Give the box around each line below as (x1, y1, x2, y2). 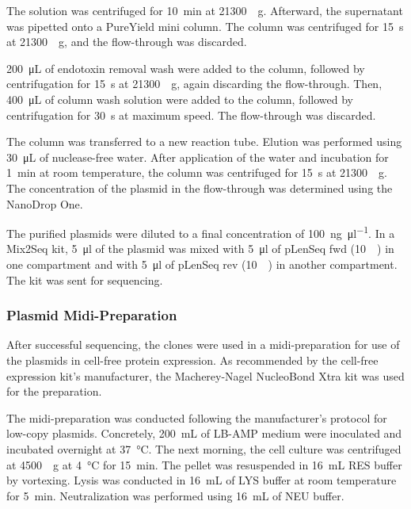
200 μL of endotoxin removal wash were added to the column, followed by (6, 59, 365, 76)
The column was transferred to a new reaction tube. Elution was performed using (6, 133, 402, 150)
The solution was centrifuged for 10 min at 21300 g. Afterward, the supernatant (6, 2, 403, 18)
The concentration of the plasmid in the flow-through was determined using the (6, 179, 393, 196)
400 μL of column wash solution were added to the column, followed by (6, 90, 353, 107)
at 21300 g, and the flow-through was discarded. (6, 33, 247, 50)
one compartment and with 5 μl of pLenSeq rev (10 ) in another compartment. (6, 255, 398, 272)
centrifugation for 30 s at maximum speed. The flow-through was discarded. (6, 106, 376, 123)
